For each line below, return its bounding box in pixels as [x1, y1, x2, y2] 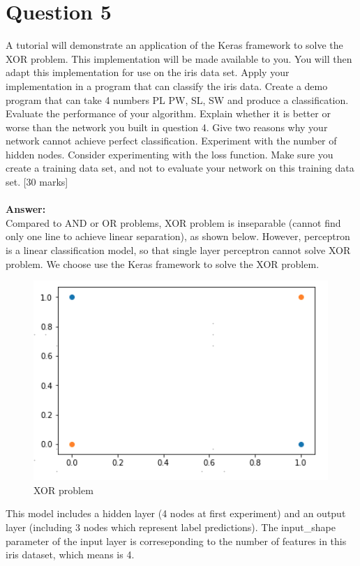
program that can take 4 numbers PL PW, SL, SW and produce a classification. [6, 92, 349, 107]
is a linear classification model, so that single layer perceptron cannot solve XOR [6, 243, 351, 258]
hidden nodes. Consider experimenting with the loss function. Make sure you [6, 147, 333, 161]
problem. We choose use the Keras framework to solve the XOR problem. [6, 256, 320, 271]
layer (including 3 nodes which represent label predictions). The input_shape [6, 520, 336, 534]
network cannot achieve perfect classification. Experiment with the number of [6, 133, 337, 148]
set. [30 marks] [6, 174, 68, 189]
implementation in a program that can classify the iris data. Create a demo [6, 78, 328, 93]
